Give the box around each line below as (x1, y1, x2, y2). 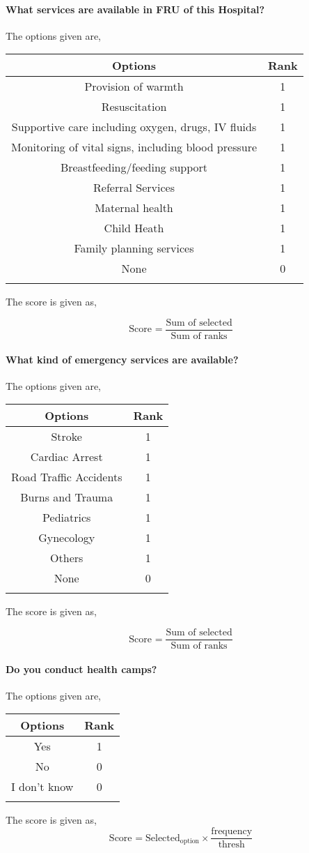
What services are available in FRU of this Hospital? (6, 1, 265, 16)
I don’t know (11, 778, 74, 795)
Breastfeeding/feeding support (60, 159, 208, 176)
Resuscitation (101, 98, 167, 115)
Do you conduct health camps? (6, 661, 157, 676)
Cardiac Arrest (30, 448, 103, 465)
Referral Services (93, 179, 175, 196)
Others (50, 550, 84, 566)
